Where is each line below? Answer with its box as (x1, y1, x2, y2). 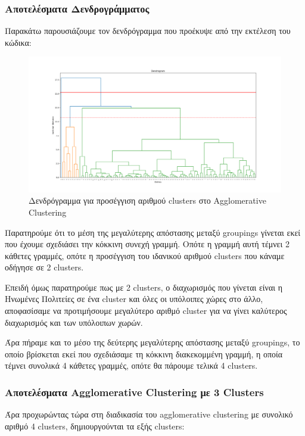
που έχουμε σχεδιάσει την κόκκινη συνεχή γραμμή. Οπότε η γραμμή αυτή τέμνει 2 (5, 238, 290, 250)
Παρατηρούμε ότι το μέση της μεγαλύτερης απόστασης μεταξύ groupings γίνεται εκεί (5, 226, 301, 238)
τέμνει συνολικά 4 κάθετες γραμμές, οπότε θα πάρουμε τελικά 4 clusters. (5, 359, 258, 372)
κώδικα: (5, 36, 32, 48)
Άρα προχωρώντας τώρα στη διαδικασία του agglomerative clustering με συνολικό (5, 408, 293, 421)
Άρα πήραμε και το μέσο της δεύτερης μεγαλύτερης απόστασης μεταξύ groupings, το (5, 336, 300, 348)
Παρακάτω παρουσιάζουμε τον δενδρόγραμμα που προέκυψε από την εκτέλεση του (5, 24, 291, 37)
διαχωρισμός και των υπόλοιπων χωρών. (5, 316, 143, 328)
